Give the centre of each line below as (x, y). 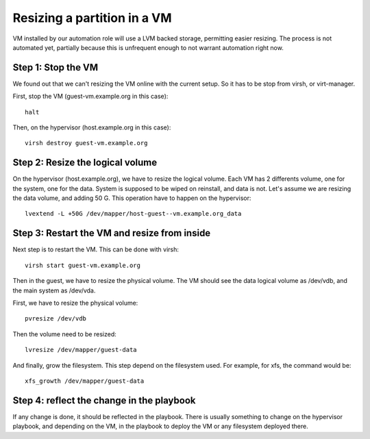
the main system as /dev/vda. (54, 290)
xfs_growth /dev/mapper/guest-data (85, 381)
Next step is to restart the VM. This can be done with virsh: (96, 249)
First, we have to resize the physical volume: (75, 303)
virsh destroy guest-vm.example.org (86, 143)
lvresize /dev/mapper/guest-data (81, 350)
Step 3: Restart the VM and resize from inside (112, 233)
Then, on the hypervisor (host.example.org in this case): (92, 127)
